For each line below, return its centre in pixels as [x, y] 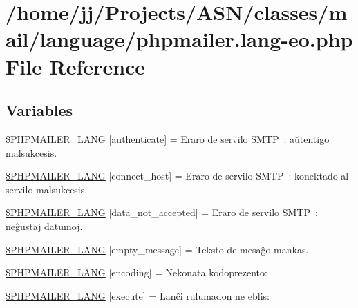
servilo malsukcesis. [47, 189]
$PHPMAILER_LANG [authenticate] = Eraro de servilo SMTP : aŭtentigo [168, 138]
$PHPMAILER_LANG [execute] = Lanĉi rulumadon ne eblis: [138, 295]
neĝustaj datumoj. [44, 225]
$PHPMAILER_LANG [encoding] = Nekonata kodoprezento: [136, 272]
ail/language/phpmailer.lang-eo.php [179, 39]
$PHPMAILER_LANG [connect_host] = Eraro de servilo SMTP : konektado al [177, 176]
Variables [39, 110]
